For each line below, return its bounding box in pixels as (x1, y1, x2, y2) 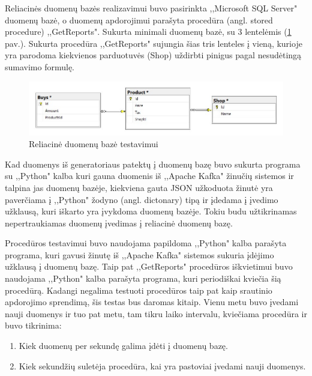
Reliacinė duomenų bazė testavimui (29, 138, 158, 150)
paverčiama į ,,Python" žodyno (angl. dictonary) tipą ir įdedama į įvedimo (5, 193, 278, 205)
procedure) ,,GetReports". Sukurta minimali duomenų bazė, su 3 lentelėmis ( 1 (5, 25, 292, 38)
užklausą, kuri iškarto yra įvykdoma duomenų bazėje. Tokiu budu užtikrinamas (5, 205, 297, 217)
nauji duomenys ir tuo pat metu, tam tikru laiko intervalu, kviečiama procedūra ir (5, 307, 307, 320)
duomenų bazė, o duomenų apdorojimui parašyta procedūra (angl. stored (5, 13, 273, 26)
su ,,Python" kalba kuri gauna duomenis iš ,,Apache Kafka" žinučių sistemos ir (5, 169, 294, 182)
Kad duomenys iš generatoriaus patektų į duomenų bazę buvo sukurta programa (5, 157, 301, 170)
